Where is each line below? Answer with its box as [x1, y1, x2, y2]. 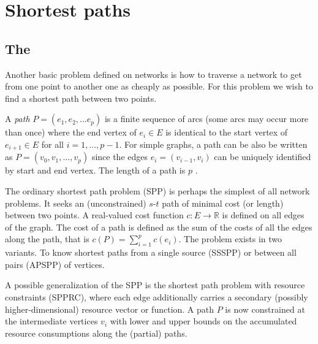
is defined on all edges [222, 208, 305, 221]
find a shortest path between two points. [5, 91, 157, 104]
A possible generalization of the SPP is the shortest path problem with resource [5, 278, 305, 291]
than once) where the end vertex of [5, 126, 137, 139]
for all [41, 137, 64, 150]
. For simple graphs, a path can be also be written [119, 137, 308, 150]
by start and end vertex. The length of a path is [5, 164, 186, 177]
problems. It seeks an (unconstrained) [5, 196, 146, 209]
